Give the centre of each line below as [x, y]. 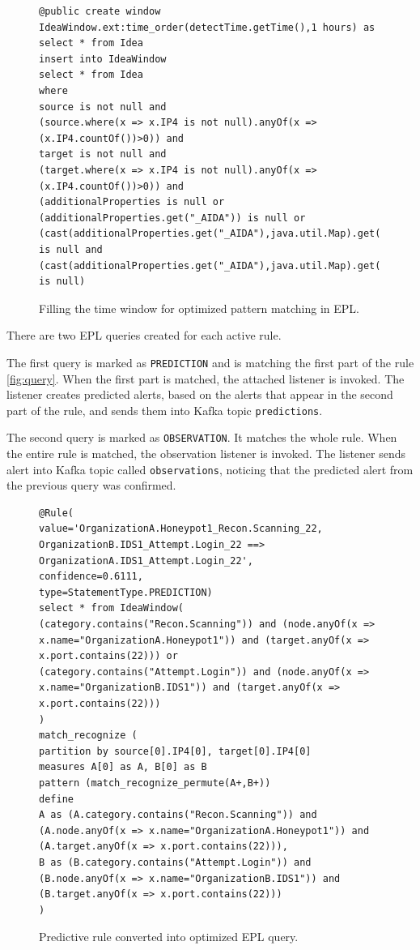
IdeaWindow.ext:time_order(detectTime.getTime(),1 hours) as [207, 27]
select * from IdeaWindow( [111, 608]
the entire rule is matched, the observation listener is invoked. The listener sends [206, 454]
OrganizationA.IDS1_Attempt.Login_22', [146, 561]
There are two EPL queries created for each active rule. [144, 335]
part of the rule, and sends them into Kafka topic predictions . [165, 410]
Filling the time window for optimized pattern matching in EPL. [199, 308]
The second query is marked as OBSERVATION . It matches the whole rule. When [202, 437]
